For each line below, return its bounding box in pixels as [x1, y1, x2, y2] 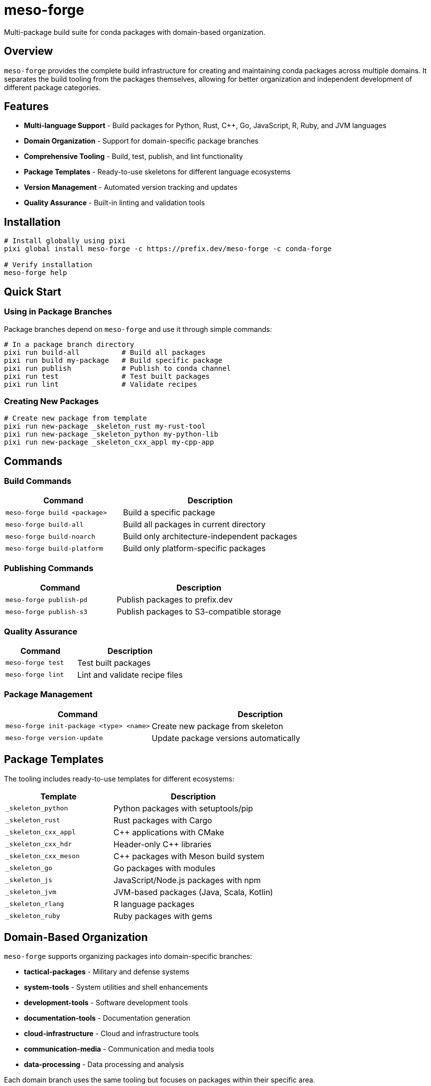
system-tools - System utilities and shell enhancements [24, 983, 208, 992]
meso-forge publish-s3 [5, 608, 88, 616]
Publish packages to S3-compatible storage [117, 607, 282, 617]
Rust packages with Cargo [113, 815, 212, 825]
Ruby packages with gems [113, 911, 213, 921]
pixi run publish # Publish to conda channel [4, 364, 231, 372]
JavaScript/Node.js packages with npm [113, 875, 261, 885]
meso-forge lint [5, 671, 64, 679]
